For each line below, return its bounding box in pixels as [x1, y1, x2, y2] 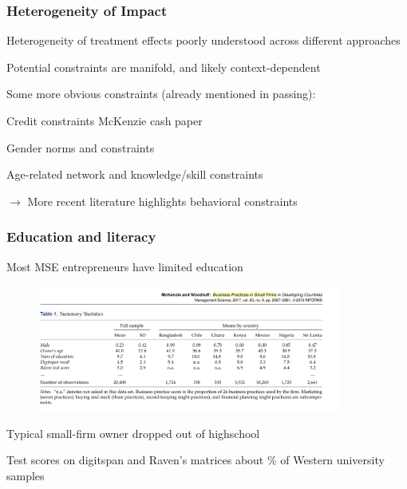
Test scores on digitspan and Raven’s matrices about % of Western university [6, 452, 385, 468]
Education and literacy [6, 227, 156, 246]
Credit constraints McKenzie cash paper [6, 112, 203, 128]
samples [6, 467, 45, 483]
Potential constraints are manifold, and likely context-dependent [6, 58, 321, 75]
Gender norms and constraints [6, 139, 155, 156]
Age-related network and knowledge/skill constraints [6, 166, 263, 183]
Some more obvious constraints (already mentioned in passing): [6, 85, 316, 102]
